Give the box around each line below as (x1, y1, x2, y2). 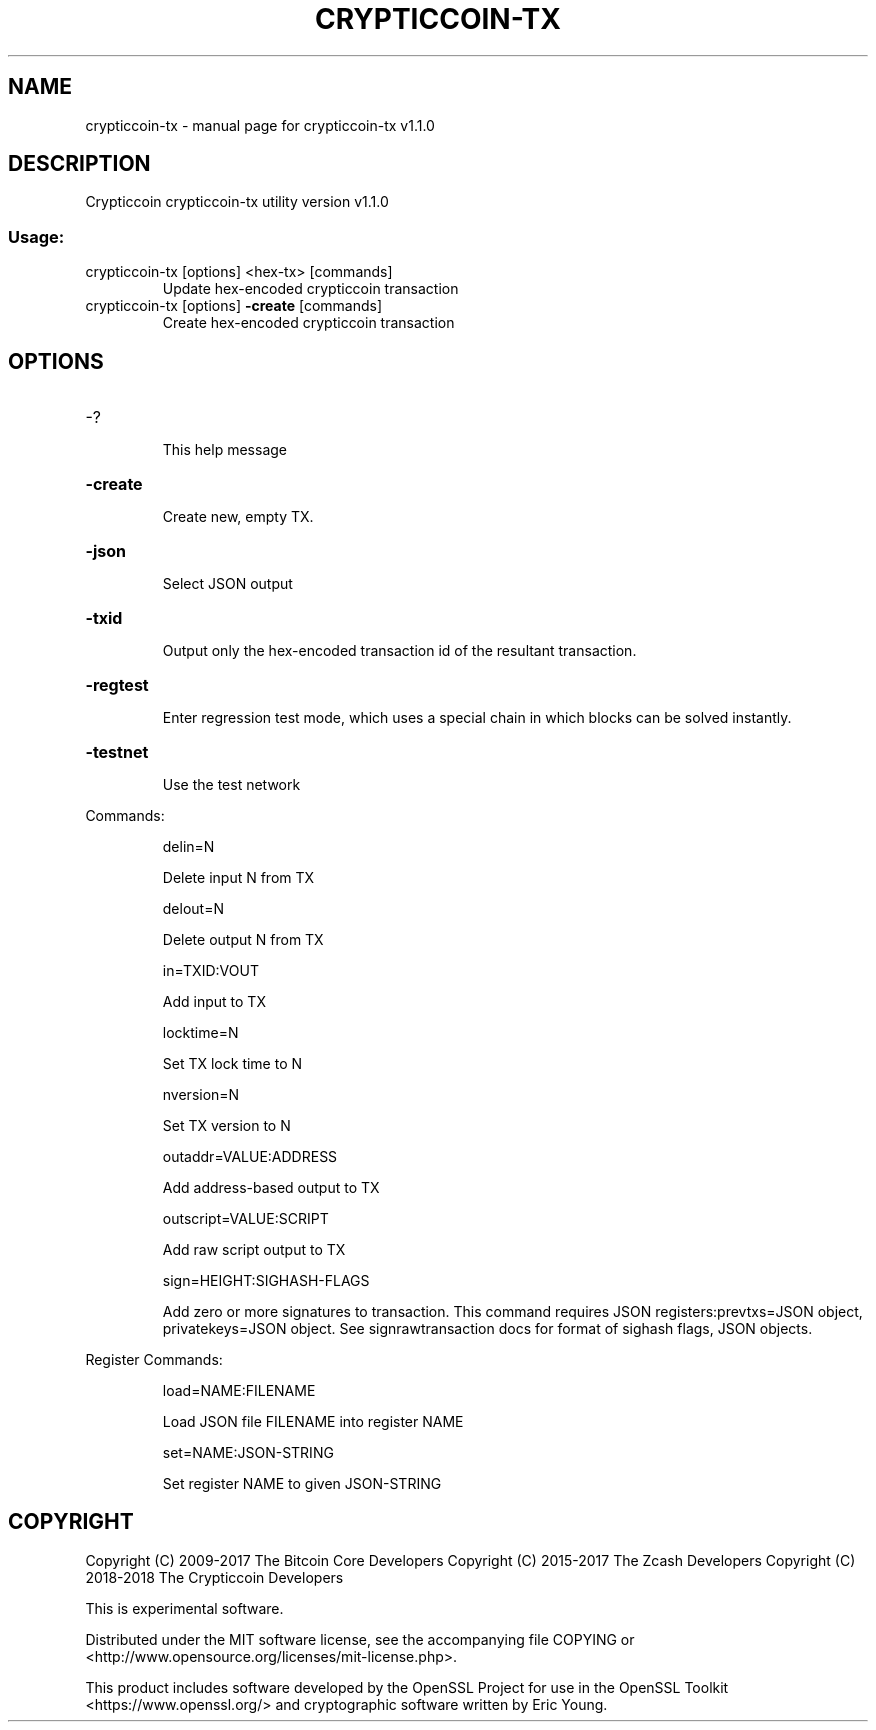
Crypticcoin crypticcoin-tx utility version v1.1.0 (85, 193, 389, 211)
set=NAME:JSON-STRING (162, 1444, 334, 1462)
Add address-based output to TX (162, 1179, 380, 1197)
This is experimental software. (85, 1599, 284, 1617)
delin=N (162, 838, 215, 856)
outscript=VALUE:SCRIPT (162, 1210, 329, 1228)
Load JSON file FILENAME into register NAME (162, 1413, 464, 1431)
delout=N (162, 900, 224, 918)
